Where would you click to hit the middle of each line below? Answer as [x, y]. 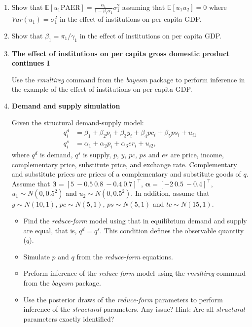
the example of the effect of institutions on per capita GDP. [102, 89]
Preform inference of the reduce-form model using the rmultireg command [134, 273]
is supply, [97, 155]
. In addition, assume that [170, 193]
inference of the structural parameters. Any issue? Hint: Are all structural [134, 309]
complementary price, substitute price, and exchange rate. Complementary [124, 164]
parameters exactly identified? [69, 318]
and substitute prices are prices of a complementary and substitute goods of [126, 174]
